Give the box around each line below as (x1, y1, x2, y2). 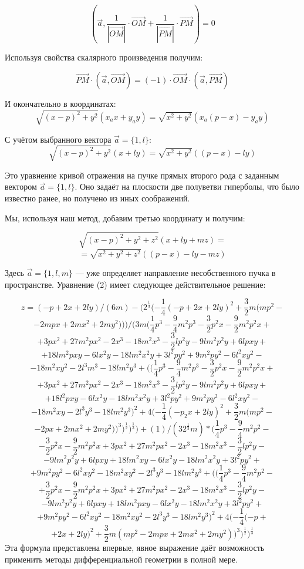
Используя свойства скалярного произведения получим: (5, 50, 203, 63)
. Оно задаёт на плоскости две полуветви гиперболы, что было (75, 180, 300, 193)
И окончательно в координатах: (5, 97, 116, 109)
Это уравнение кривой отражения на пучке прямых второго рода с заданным (5, 169, 279, 181)
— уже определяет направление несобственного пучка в (75, 266, 276, 278)
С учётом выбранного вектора (5, 133, 112, 145)
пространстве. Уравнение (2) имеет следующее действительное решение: (5, 278, 266, 290)
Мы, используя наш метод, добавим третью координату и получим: (5, 211, 245, 224)
